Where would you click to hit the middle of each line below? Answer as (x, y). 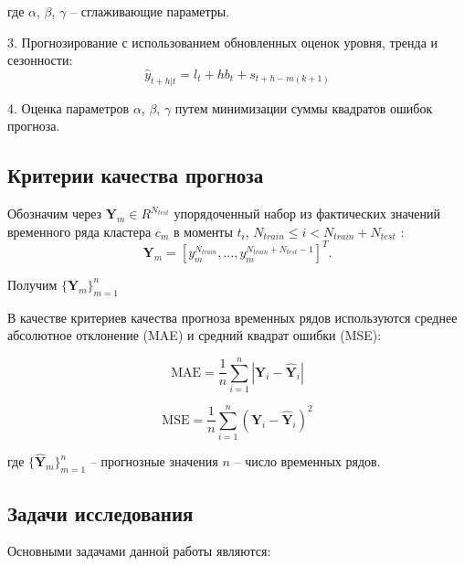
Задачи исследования (100, 513)
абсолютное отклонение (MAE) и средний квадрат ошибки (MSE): (195, 335)
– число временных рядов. (307, 461)
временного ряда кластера (79, 231)
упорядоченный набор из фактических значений (307, 214)
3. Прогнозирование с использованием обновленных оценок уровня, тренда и (223, 42)
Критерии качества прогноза (136, 175)
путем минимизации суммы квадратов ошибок (304, 107)
